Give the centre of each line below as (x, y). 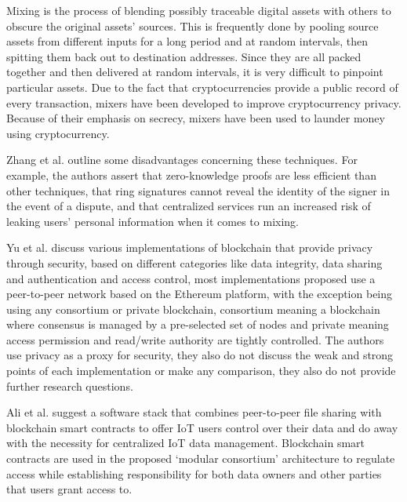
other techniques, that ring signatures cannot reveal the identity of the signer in (198, 190)
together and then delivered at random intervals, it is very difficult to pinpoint (195, 72)
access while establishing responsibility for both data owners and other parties (194, 473)
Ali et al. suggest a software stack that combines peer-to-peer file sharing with (194, 412)
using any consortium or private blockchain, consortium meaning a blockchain (193, 309)
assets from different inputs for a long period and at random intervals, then (187, 41)
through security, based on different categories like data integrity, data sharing (194, 262)
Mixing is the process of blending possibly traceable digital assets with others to (199, 10)
